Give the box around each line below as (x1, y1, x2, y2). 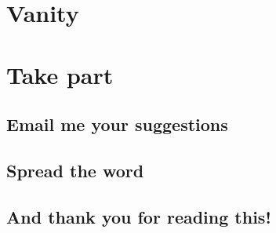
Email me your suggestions (6, 112, 228, 137)
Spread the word (6, 158, 144, 182)
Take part (6, 58, 114, 90)
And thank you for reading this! (6, 204, 271, 228)
